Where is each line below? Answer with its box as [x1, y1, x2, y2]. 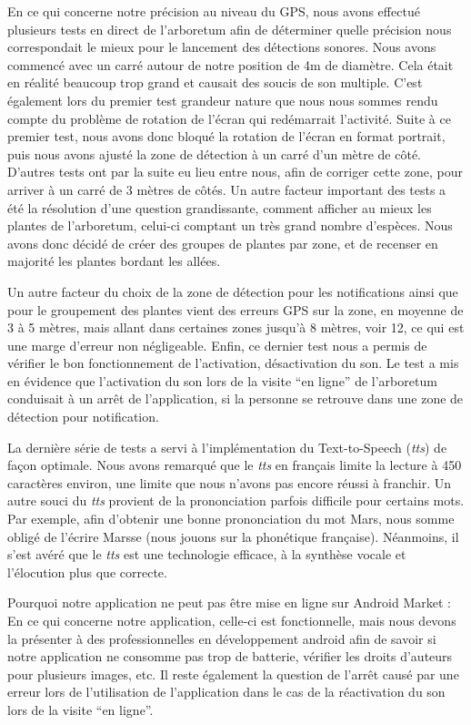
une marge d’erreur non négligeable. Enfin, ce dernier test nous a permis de [7, 335, 427, 354]
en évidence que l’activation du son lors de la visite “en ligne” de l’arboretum [7, 371, 437, 390]
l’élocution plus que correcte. [7, 562, 167, 581]
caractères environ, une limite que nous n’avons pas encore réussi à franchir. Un [7, 473, 451, 492]
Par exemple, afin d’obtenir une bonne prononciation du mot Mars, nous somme [7, 509, 455, 528]
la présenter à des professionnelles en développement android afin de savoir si [7, 628, 436, 648]
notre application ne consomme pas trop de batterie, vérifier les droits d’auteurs [7, 647, 453, 666]
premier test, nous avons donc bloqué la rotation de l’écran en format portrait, [7, 127, 446, 146]
